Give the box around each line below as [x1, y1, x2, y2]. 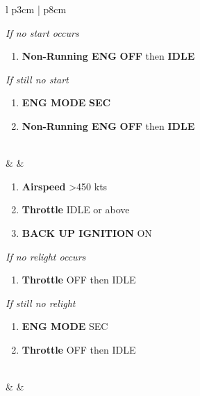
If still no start [6, 72, 69, 86]
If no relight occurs [6, 249, 86, 263]
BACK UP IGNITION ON [22, 225, 152, 240]
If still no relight [6, 295, 76, 310]
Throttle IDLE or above [22, 202, 130, 217]
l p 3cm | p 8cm [6, 2, 67, 16]
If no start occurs [6, 25, 79, 40]
